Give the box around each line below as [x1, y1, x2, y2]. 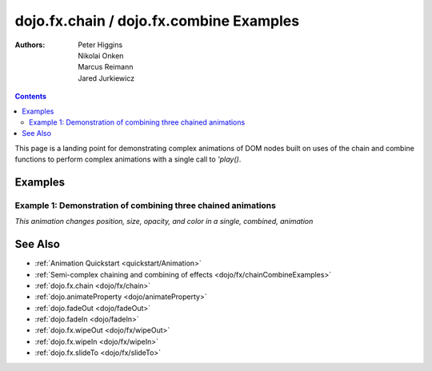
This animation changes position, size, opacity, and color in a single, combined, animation [14, 217, 314, 226]
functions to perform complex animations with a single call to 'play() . [14, 154, 242, 164]
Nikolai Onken [78, 50, 124, 60]
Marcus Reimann [78, 62, 134, 72]
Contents [14, 92, 47, 102]
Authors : [14, 40, 46, 50]
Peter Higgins [78, 40, 123, 50]
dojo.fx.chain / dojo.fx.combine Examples [14, 12, 300, 30]
